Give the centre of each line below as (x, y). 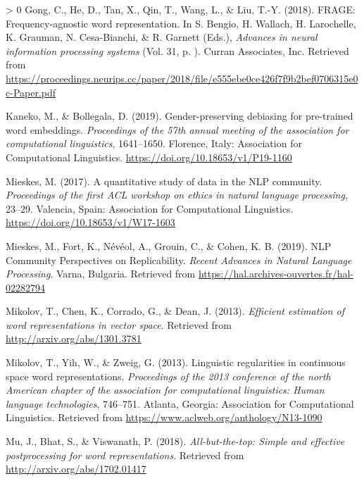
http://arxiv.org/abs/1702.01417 (76, 469)
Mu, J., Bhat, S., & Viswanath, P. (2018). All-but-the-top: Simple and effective (175, 441)
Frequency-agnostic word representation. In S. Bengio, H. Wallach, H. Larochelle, (181, 23)
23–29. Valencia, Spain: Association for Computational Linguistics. (150, 208)
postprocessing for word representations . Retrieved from (125, 455)
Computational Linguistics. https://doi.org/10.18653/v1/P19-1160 (149, 157)
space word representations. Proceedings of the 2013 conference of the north (168, 376)
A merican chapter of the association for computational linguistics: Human (165, 390)
